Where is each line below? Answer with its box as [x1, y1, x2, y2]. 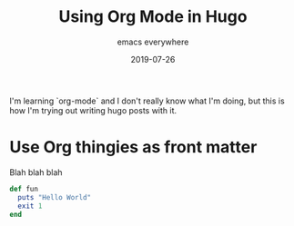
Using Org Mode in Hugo [58, 6, 248, 27]
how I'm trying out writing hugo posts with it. [9, 104, 177, 115]
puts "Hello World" [17, 192, 92, 201]
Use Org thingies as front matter [9, 137, 258, 158]
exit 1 [17, 201, 43, 211]
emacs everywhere [117, 36, 189, 47]
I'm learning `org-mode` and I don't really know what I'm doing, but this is [9, 95, 285, 106]
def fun [9, 184, 39, 193]
